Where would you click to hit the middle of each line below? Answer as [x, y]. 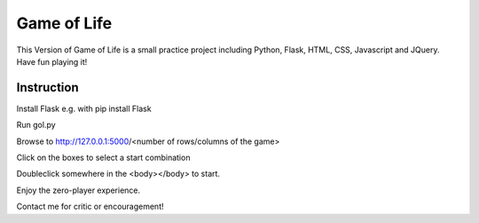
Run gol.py [36, 125]
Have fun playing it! [52, 61]
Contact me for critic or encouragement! [90, 207]
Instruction [47, 88]
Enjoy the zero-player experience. [79, 190]
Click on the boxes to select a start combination [103, 158]
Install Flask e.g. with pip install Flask [84, 108]
